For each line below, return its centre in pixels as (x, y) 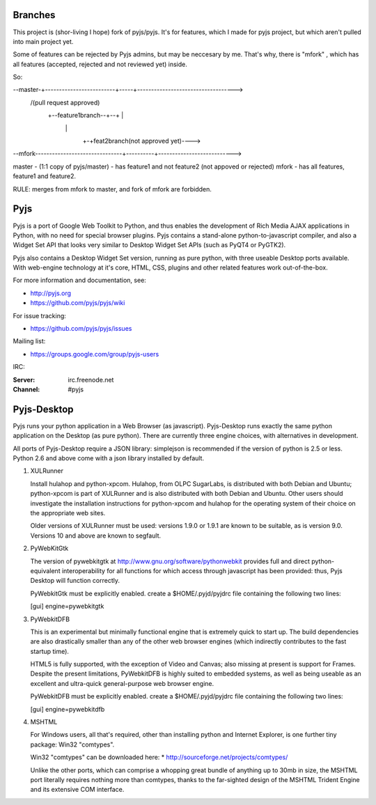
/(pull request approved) (65, 102)
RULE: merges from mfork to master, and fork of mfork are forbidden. (112, 189)
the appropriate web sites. (68, 513)
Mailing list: (29, 341)
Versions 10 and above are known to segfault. (96, 536)
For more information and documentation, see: (79, 280)
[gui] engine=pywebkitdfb (68, 709)
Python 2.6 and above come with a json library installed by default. (109, 458)
